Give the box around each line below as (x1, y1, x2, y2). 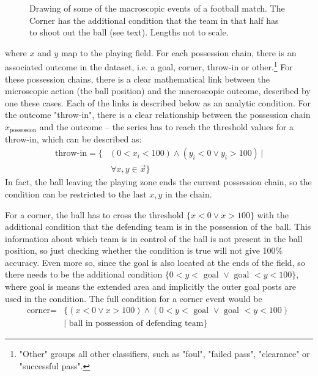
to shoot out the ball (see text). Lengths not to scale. (29, 26, 229, 39)
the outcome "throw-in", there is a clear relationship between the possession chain (5, 108, 311, 121)
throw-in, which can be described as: (5, 133, 142, 146)
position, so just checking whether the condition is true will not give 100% (5, 244, 283, 257)
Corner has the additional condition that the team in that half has (29, 13, 279, 26)
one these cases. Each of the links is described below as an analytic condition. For (5, 96, 311, 109)
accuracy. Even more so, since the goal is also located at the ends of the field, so (5, 256, 305, 268)
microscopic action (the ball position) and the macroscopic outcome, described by (5, 84, 311, 97)
